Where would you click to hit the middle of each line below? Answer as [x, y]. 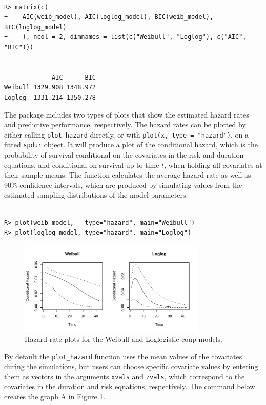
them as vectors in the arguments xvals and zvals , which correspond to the [125, 376]
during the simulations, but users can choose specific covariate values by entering [131, 366]
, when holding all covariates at [213, 165]
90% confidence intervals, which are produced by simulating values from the [123, 185]
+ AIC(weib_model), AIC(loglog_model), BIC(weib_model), [109, 17]
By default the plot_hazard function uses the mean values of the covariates [123, 356]
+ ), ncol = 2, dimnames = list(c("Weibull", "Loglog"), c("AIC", [125, 37]
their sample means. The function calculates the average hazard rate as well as [128, 175]
